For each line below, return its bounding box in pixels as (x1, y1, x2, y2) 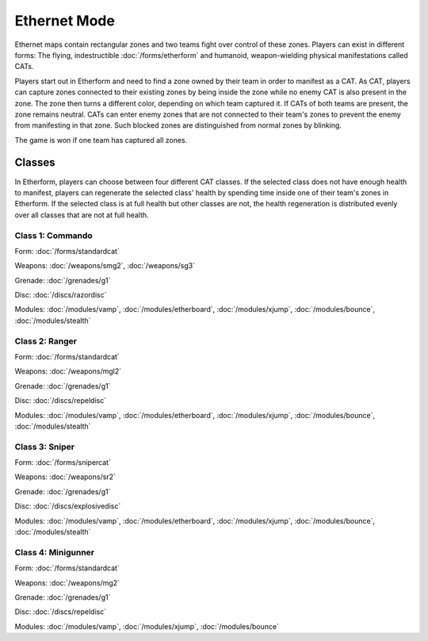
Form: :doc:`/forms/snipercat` (14, 458, 111, 467)
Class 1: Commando (14, 230, 93, 241)
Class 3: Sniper (14, 441, 75, 452)
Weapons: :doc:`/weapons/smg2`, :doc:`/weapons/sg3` (14, 261, 196, 271)
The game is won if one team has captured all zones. (14, 135, 188, 144)
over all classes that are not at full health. (14, 210, 150, 220)
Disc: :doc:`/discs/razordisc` (14, 290, 107, 300)
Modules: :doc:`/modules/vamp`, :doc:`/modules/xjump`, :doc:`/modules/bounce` (14, 621, 279, 631)
